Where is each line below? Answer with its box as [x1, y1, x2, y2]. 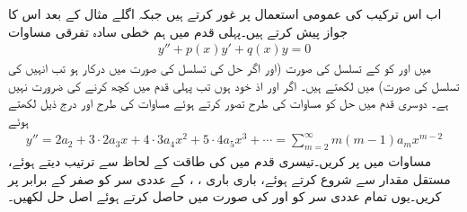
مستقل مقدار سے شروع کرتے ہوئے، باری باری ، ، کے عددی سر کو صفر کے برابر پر [8, 169, 451, 188]
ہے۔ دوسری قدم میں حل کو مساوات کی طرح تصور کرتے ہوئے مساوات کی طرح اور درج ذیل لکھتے [8, 93, 449, 112]
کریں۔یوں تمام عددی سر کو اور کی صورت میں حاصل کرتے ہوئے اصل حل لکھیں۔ [8, 187, 442, 206]
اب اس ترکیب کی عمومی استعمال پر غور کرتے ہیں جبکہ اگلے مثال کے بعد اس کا [8, 4, 442, 22]
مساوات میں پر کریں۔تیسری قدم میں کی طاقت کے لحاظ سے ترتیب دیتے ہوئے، [8, 151, 432, 170]
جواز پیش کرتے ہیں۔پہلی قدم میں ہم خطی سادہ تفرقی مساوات [8, 22, 348, 40]
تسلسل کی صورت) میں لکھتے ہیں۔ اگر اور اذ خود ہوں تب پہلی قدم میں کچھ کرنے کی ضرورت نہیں [8, 75, 460, 94]
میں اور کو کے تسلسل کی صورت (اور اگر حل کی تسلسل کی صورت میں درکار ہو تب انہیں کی [8, 58, 431, 77]
